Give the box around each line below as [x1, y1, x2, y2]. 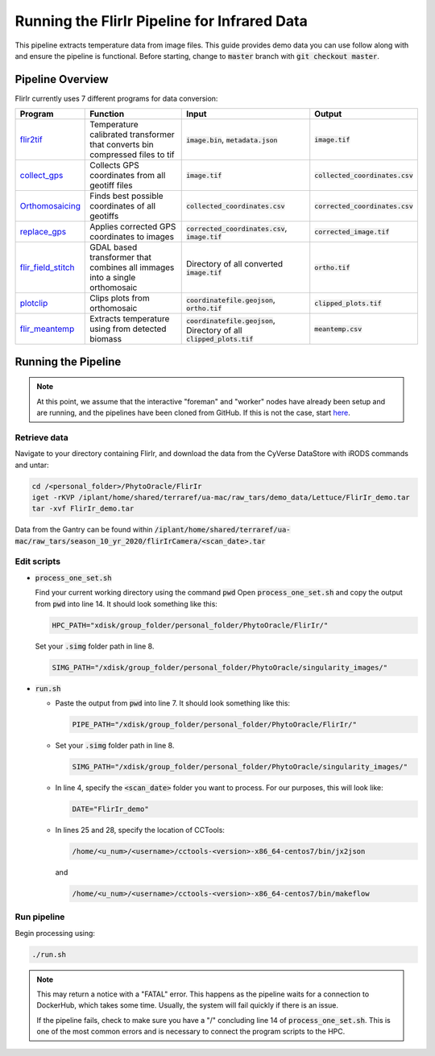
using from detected [89, 323, 167, 334]
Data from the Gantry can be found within [14, 524, 153, 535]
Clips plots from [89, 292, 150, 304]
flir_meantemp [19, 323, 75, 334]
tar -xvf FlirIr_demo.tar [31, 504, 135, 513]
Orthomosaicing [19, 201, 81, 212]
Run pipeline [14, 911, 65, 922]
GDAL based [89, 242, 138, 253]
